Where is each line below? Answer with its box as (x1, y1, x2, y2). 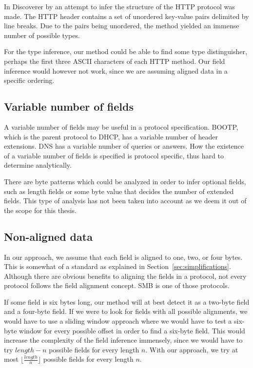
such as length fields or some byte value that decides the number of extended (4, 186, 234, 196)
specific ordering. (4, 75, 55, 85)
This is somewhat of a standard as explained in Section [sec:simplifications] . (4, 261, 231, 271)
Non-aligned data (4, 229, 93, 244)
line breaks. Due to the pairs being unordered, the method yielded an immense (4, 20, 239, 31)
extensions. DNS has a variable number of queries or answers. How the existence (4, 141, 244, 151)
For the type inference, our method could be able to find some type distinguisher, (4, 46, 247, 57)
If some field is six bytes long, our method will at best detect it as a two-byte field (4, 296, 250, 307)
